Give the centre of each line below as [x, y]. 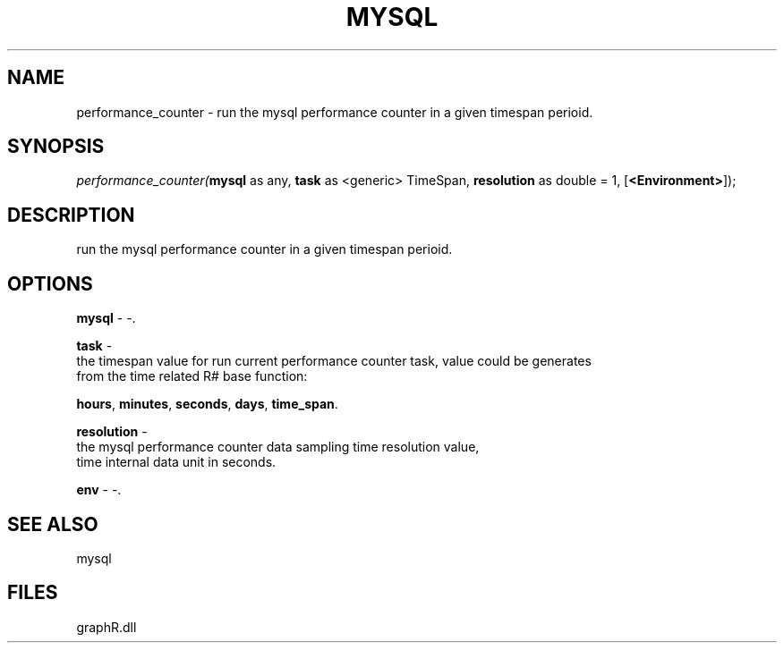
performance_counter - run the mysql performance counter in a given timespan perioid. [335, 112]
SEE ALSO [53, 524]
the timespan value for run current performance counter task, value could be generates [334, 361]
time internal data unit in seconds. [176, 462]
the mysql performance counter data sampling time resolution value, [278, 447]
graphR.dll [107, 627]
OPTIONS [50, 283]
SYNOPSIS [56, 147]
